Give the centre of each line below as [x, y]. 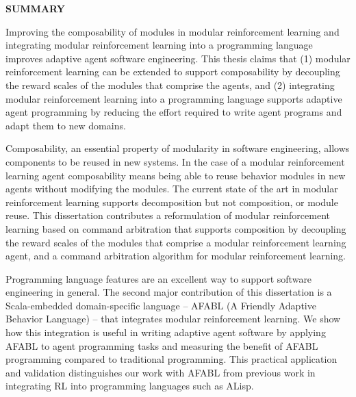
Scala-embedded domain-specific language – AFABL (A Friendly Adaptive [161, 305]
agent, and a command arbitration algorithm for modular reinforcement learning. [176, 256]
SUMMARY [35, 8]
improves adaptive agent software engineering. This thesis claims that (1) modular [178, 58]
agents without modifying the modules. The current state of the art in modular [172, 189]
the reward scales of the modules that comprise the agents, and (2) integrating [170, 85]
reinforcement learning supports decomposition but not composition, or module [172, 202]
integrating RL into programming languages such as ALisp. [130, 386]
